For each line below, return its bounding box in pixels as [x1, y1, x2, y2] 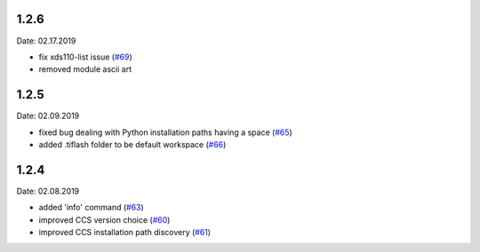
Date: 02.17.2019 [16, 35, 76, 46]
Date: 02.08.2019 [16, 185, 80, 196]
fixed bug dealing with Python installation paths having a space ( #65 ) [38, 127, 292, 138]
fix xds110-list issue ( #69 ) [38, 51, 132, 62]
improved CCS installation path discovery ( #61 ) [38, 227, 212, 238]
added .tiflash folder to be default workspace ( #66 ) [38, 138, 227, 150]
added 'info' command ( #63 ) [38, 202, 144, 213]
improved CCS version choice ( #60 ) [38, 214, 171, 225]
